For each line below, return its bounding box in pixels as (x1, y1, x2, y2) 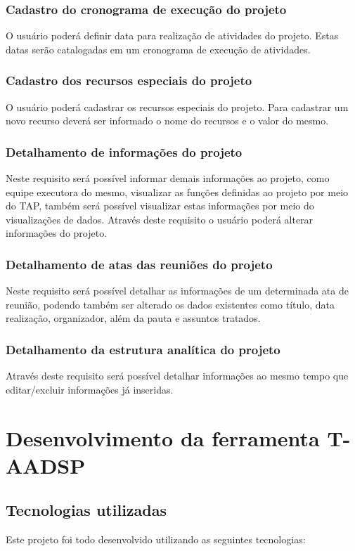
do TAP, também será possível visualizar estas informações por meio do (6, 198, 314, 213)
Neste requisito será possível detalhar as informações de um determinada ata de (6, 283, 349, 298)
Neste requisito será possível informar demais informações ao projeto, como (6, 171, 330, 186)
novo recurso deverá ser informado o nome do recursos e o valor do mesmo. (6, 113, 329, 128)
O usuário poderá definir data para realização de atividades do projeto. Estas (6, 28, 339, 43)
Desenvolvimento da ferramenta (6, 423, 320, 452)
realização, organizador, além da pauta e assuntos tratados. (6, 311, 261, 325)
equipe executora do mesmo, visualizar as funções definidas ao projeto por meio (6, 184, 349, 199)
